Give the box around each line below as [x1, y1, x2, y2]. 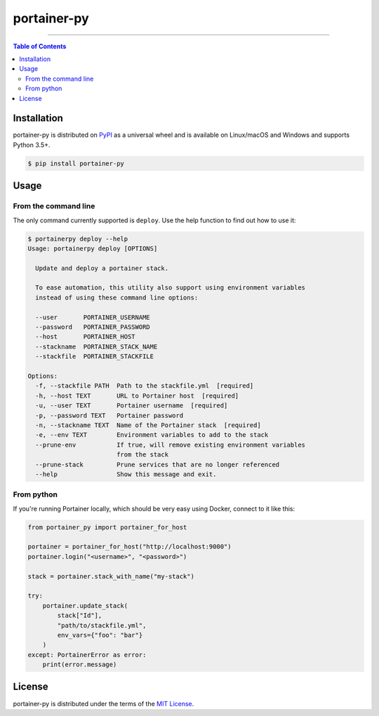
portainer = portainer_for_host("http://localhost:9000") [27, 543, 232, 550]
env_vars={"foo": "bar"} [57, 631, 143, 639]
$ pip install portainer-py [27, 159, 124, 168]
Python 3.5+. [13, 140, 51, 149]
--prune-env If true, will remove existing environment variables [35, 440, 305, 449]
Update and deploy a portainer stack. [35, 264, 168, 272]
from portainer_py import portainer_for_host [27, 523, 187, 531]
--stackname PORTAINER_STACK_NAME [35, 342, 158, 351]
